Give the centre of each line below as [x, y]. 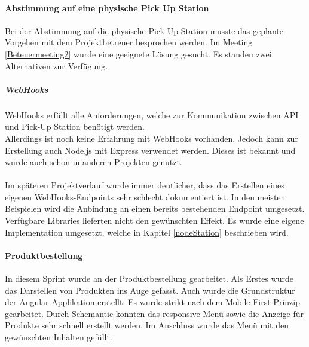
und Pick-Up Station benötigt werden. [75, 127]
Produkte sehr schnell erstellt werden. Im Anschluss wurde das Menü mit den [147, 325]
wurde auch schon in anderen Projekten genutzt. [94, 162]
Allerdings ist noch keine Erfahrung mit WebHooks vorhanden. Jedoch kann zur [152, 138]
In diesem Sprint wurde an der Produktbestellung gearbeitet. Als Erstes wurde [149, 278]
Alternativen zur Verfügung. [56, 66]
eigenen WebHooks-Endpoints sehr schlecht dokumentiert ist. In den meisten [145, 197]
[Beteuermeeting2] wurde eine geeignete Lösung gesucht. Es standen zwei [138, 54]
